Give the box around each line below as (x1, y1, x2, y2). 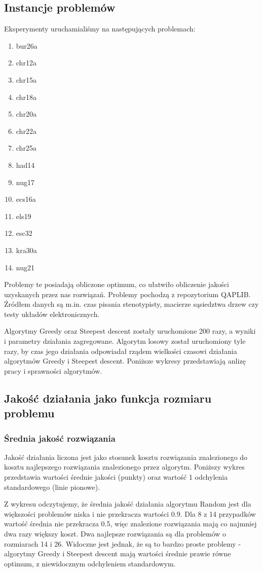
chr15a (16, 74, 36, 85)
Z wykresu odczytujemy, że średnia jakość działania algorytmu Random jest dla (4, 498, 251, 509)
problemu (4, 405, 55, 421)
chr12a (16, 57, 36, 68)
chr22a (16, 125, 36, 136)
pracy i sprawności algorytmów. (4, 365, 102, 376)
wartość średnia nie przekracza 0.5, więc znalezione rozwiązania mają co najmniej (4, 518, 257, 529)
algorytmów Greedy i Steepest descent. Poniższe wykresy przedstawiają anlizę (4, 355, 246, 366)
